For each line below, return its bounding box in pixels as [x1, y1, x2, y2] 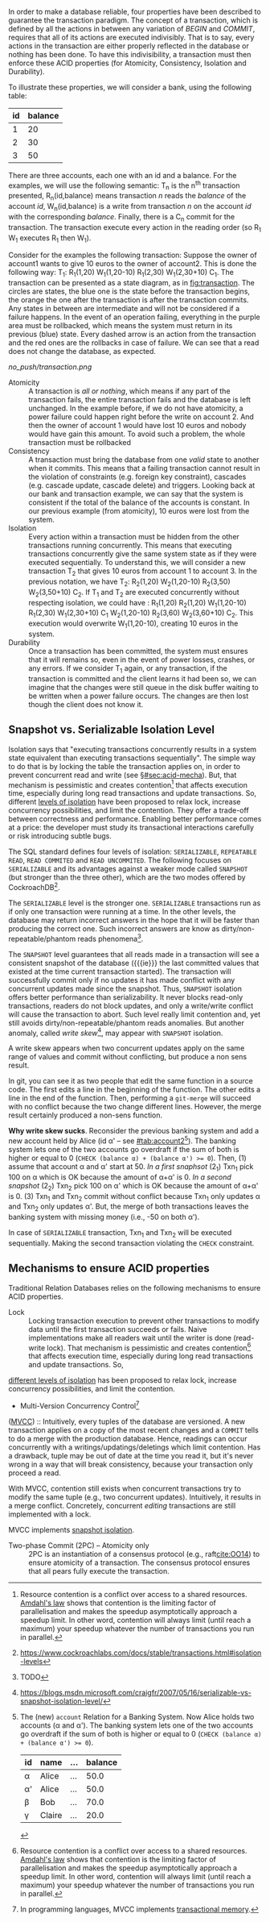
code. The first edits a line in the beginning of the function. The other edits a [8, 1084, 261, 1095]
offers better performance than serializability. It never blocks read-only [8, 992, 243, 1002]
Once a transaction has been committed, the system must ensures [28, 647, 248, 656]
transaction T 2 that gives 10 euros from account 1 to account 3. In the [28, 566, 258, 578]
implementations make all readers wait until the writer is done [28, 1333, 231, 1342]
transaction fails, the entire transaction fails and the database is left [28, 395, 252, 405]
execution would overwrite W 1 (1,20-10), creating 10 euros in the [28, 618, 239, 630]
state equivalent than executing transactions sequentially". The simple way [8, 753, 256, 763]
